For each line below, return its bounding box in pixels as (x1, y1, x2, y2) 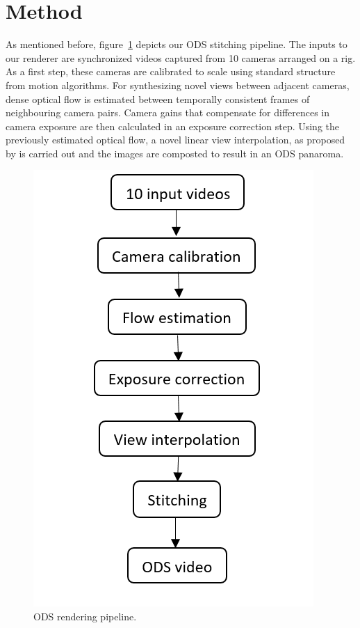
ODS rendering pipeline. (33, 609, 137, 624)
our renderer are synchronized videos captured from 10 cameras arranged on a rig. (6, 50, 356, 65)
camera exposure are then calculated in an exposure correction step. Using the (6, 118, 340, 133)
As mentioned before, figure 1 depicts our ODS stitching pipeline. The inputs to (6, 37, 347, 52)
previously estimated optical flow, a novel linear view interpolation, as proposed (6, 132, 345, 147)
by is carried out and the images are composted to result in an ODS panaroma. (6, 146, 344, 160)
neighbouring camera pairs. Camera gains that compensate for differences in (6, 105, 330, 120)
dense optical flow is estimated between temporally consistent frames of (6, 91, 310, 106)
